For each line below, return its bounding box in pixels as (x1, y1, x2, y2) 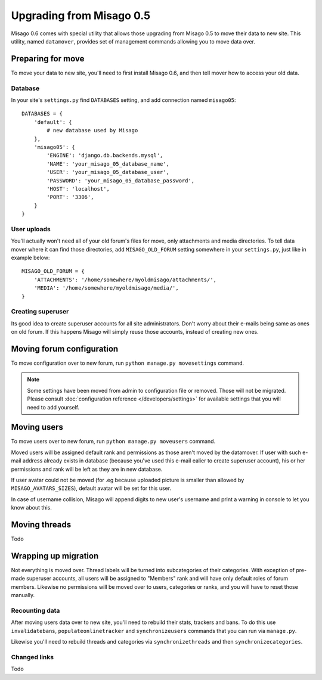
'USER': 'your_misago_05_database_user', (47, 169, 170, 176)
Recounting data (11, 606, 60, 614)
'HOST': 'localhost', (47, 185, 110, 192)
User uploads (11, 225, 51, 233)
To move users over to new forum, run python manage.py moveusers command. (11, 438, 216, 445)
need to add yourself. (27, 403, 80, 411)
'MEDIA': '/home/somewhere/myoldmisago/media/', (33, 285, 179, 291)
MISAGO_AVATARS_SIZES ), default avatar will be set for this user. (11, 485, 172, 492)
